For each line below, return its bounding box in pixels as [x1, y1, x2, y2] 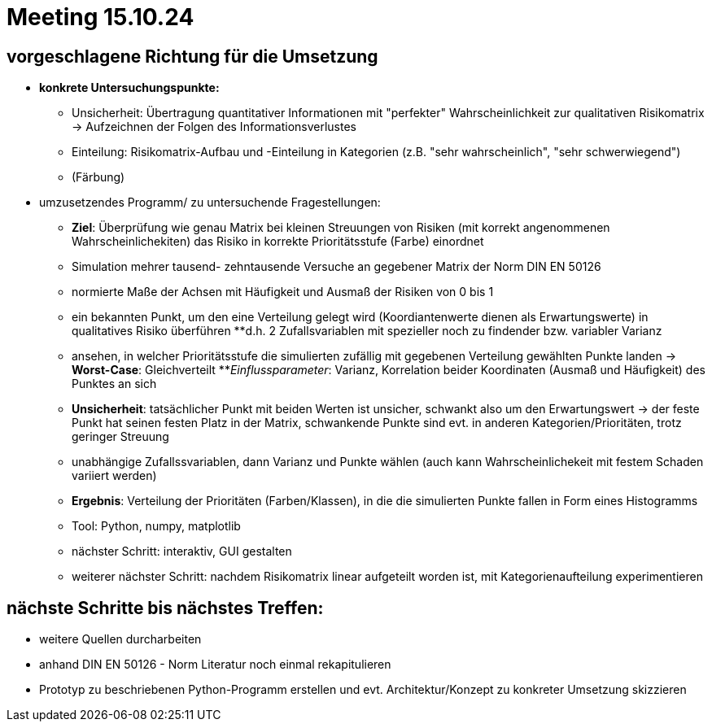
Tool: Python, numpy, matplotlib [72, 519, 241, 534]
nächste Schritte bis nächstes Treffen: [7, 597, 324, 618]
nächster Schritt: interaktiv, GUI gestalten [72, 544, 292, 559]
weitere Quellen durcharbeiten [39, 632, 202, 647]
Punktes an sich [72, 377, 157, 391]
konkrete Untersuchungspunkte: [39, 81, 220, 95]
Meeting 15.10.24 [7, 3, 194, 31]
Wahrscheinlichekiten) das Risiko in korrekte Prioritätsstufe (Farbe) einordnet [72, 234, 484, 249]
